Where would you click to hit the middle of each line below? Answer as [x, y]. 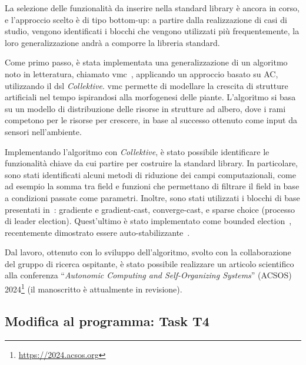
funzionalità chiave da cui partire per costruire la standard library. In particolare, [152, 163]
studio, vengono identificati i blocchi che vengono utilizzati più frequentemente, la [152, 31]
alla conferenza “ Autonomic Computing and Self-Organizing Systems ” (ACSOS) [148, 275]
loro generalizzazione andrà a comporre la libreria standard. [112, 42]
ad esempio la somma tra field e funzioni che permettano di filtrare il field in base [152, 186]
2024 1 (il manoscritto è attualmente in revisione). [94, 288]
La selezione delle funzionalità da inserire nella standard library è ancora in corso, [152, 8]
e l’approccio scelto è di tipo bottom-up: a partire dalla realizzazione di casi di [146, 19]
